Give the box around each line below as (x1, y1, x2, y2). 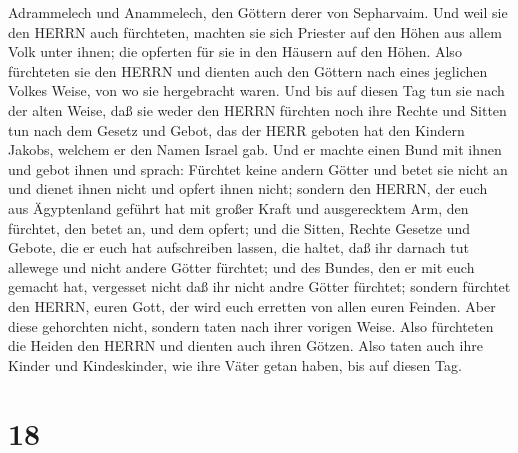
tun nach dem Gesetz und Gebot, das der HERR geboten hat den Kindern (8, 119, 465, 140)
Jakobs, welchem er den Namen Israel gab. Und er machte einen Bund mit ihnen (8, 139, 502, 160)
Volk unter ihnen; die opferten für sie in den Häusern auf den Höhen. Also (8, 41, 462, 62)
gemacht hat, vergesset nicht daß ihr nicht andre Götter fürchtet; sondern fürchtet (8, 276, 511, 297)
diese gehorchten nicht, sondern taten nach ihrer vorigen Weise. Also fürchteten (8, 315, 494, 336)
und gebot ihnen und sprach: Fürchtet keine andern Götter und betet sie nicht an (8, 158, 508, 179)
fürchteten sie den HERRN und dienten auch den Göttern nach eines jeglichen (8, 60, 488, 81)
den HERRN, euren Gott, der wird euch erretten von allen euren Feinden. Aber (8, 295, 496, 316)
